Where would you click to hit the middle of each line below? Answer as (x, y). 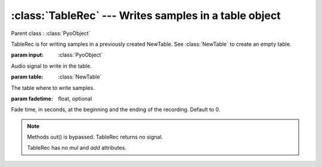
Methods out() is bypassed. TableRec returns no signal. (95, 137)
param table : (27, 77)
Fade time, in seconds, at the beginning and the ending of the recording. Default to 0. (116, 109)
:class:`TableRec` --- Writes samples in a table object (146, 15)
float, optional (75, 99)
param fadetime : (32, 99)
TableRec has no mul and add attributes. (77, 148)
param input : (27, 55)
